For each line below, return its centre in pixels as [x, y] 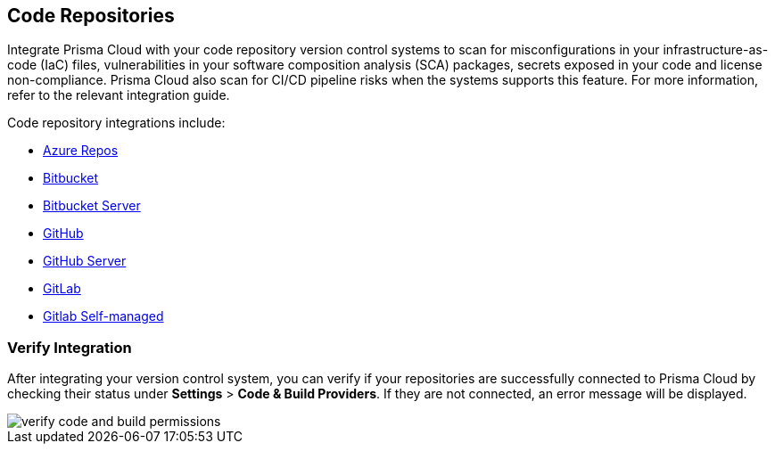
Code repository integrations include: [116, 123]
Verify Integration [70, 347]
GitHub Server [85, 261]
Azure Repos [81, 151]
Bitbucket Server [92, 206]
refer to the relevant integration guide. [119, 95]
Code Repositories [91, 16]
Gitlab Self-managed [103, 316]
